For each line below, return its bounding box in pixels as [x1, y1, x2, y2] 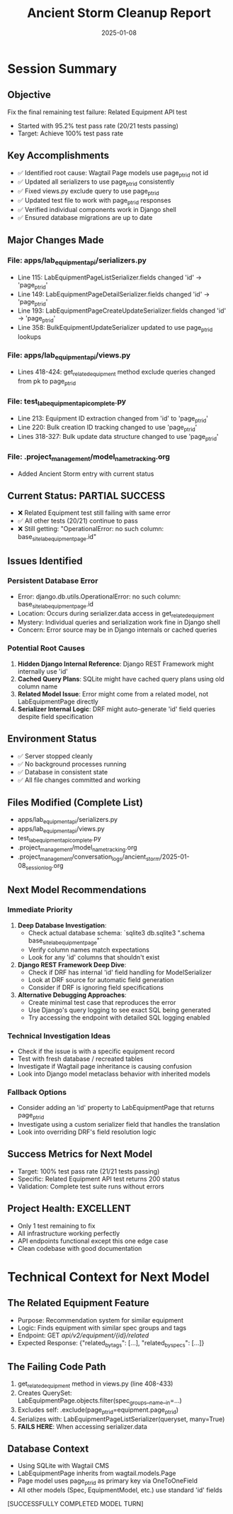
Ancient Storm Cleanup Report [27, 5, 211, 21]
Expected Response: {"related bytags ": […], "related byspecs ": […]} [17, 1338, 205, 1349]
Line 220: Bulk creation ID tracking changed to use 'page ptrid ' [17, 423, 198, 433]
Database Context [7, 1443, 89, 1455]
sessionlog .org [25, 862, 64, 872]
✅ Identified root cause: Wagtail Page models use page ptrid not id [17, 168, 209, 179]
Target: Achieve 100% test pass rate [17, 129, 124, 138]
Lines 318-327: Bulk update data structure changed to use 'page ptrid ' [17, 433, 219, 442]
